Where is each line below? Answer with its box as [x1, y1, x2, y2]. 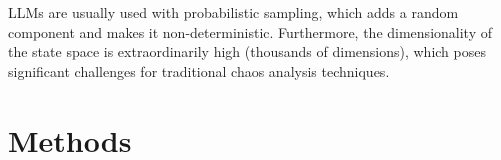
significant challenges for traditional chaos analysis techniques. [8, 60, 390, 81]
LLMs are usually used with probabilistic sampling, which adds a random [8, 2, 459, 22]
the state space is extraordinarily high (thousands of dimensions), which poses [8, 41, 486, 62]
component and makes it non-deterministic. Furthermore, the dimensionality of [8, 21, 492, 42]
